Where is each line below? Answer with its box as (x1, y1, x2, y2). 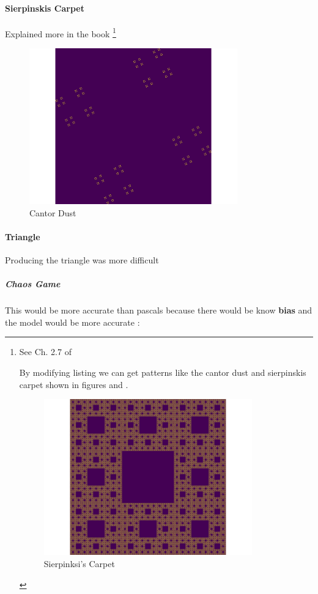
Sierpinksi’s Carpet (43, 557, 115, 570)
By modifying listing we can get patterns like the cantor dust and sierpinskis (19, 366, 306, 379)
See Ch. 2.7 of (19, 345, 72, 358)
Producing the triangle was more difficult (5, 254, 159, 266)
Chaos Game (5, 277, 61, 290)
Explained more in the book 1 (5, 25, 116, 40)
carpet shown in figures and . (19, 378, 128, 391)
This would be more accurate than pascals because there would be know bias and (5, 304, 312, 317)
